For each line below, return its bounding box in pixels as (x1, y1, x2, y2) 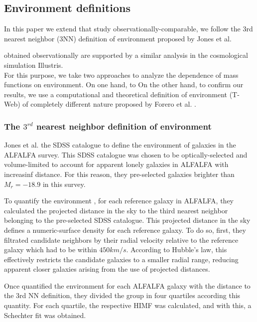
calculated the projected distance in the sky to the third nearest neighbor (4, 205, 228, 215)
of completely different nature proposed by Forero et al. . (22, 99, 196, 109)
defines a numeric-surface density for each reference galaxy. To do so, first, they (4, 224, 246, 235)
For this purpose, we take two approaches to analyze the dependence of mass (4, 69, 239, 80)
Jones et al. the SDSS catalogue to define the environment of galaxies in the (4, 140, 236, 150)
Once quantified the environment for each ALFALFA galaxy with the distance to (4, 280, 251, 291)
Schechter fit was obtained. (4, 310, 86, 320)
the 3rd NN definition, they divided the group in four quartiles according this (4, 290, 241, 301)
